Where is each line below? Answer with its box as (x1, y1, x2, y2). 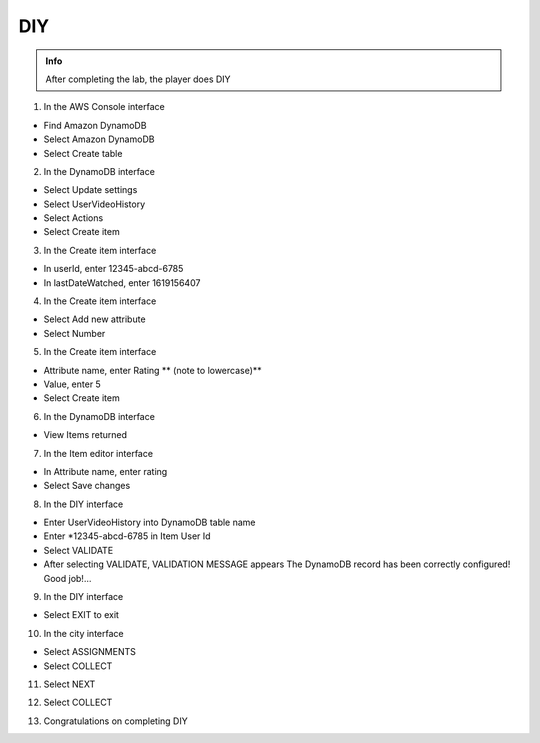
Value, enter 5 (43, 378, 102, 390)
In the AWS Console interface (43, 101, 165, 113)
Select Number (43, 327, 106, 339)
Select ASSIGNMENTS (43, 646, 137, 658)
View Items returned (43, 429, 128, 441)
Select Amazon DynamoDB (43, 133, 155, 145)
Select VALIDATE (43, 544, 114, 556)
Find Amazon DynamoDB (43, 119, 147, 131)
